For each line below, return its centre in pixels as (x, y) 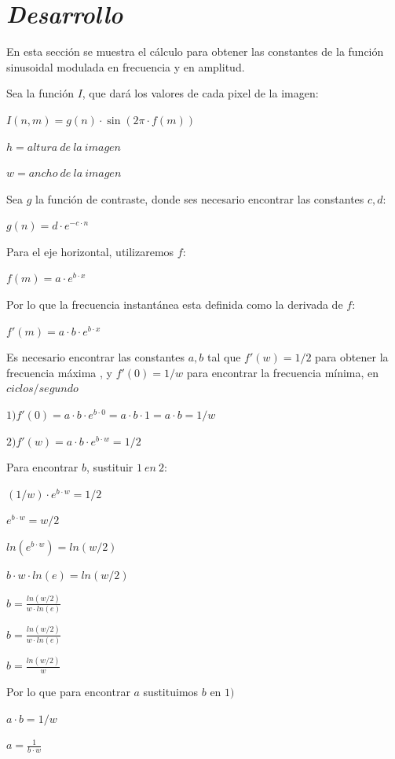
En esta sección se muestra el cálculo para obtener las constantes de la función (195, 51)
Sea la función (40, 93)
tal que (224, 357)
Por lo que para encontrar (68, 691)
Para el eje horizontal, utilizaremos (90, 251)
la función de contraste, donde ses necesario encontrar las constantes (200, 198)
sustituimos (171, 691)
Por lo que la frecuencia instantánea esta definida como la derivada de (175, 304)
